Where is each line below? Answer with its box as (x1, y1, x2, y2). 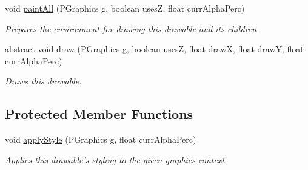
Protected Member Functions (5, 104, 193, 123)
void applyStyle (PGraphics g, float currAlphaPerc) (5, 133, 196, 146)
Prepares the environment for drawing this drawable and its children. (5, 22, 259, 35)
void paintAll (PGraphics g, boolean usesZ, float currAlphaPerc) (5, 2, 245, 14)
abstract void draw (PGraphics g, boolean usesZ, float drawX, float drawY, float (5, 42, 304, 55)
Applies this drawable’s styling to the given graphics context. (5, 153, 227, 166)
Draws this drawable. (5, 75, 82, 87)
